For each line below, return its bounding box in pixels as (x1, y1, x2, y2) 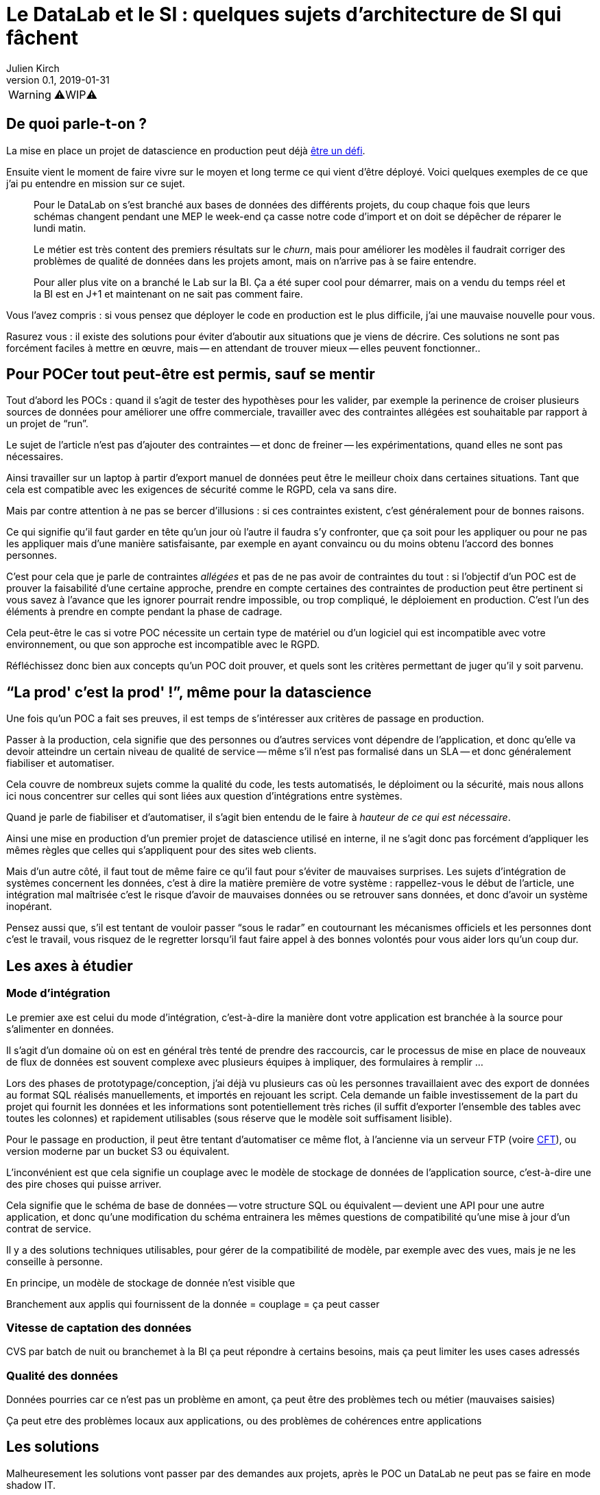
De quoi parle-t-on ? (6, 115, 147, 133)
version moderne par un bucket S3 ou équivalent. (6, 1145, 230, 1157)
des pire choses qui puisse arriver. (6, 1177, 162, 1190)
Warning (8, 87, 51, 101)
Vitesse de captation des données (6, 1320, 192, 1335)
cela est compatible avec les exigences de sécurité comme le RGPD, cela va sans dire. (6, 483, 397, 496)
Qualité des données (6, 1368, 119, 1383)
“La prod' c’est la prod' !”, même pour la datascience (6, 683, 372, 701)
